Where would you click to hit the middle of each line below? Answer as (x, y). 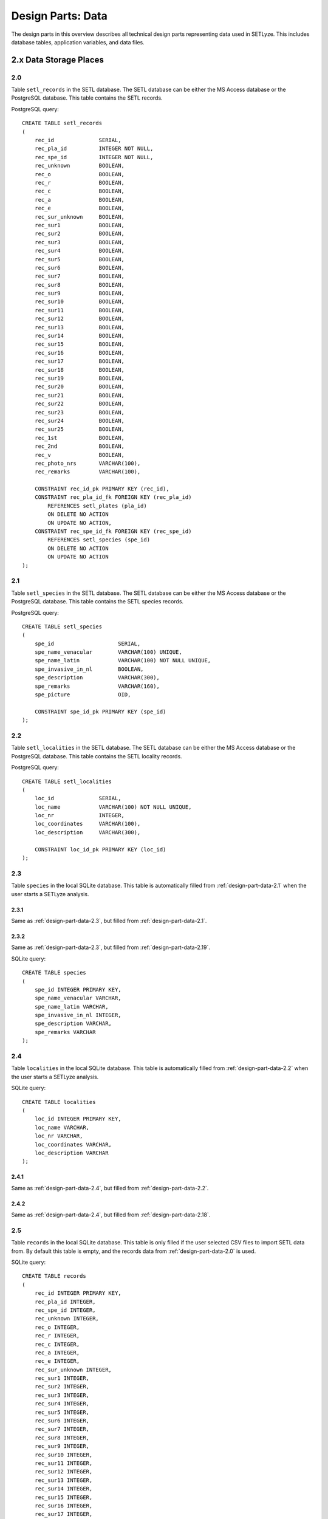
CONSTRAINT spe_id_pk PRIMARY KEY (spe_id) (100, 711)
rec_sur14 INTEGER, (63, 1489)
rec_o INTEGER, (57, 1327)
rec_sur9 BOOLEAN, (79, 293)
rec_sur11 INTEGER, (63, 1463)
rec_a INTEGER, (57, 1353)
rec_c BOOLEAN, (79, 191)
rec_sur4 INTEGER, (62, 1404)
